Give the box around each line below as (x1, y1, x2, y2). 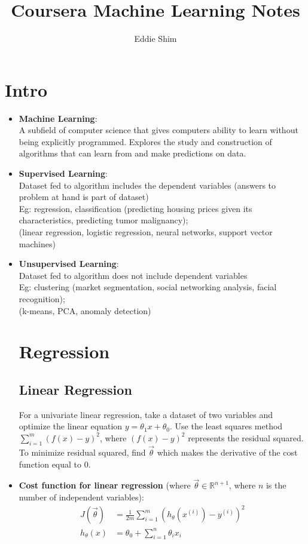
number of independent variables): (19, 490, 144, 503)
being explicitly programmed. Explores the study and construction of (19, 135, 272, 147)
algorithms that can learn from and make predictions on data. (19, 147, 246, 159)
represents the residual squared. (188, 431, 304, 444)
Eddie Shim (134, 32, 177, 45)
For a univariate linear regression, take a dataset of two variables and (19, 408, 273, 420)
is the (266, 479, 286, 491)
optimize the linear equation (19, 420, 123, 432)
